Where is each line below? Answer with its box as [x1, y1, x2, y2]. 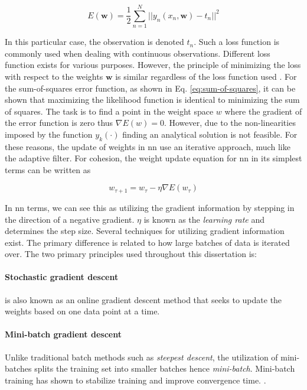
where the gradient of [224, 105, 302, 117]
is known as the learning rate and [143, 213, 264, 225]
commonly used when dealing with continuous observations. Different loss [5, 47, 270, 59]
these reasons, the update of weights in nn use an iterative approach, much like [5, 140, 290, 152]
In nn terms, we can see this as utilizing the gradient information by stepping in [5, 201, 295, 213]
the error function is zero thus [5, 116, 113, 129]
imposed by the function [5, 128, 93, 140]
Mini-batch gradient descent [5, 328, 122, 340]
